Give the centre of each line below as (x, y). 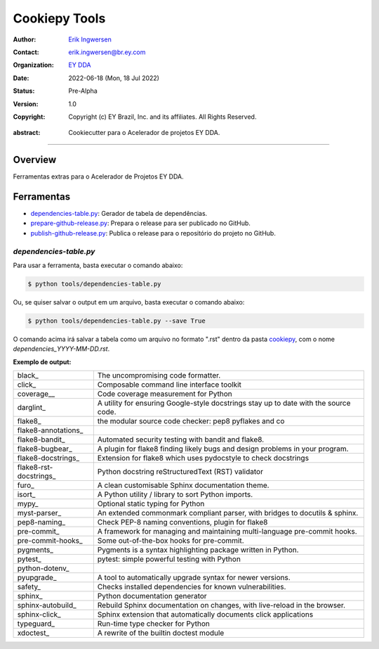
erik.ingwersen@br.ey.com (107, 52)
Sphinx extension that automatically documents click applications (205, 615)
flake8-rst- (35, 468)
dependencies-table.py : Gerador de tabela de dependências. (119, 214)
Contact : (26, 52)
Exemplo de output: (42, 361)
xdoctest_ (33, 633)
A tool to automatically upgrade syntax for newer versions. (194, 578)
